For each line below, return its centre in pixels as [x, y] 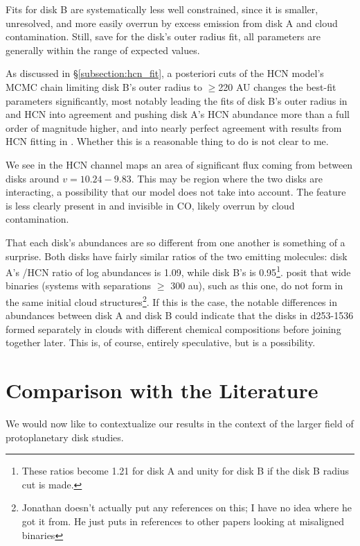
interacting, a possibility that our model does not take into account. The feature [176, 192]
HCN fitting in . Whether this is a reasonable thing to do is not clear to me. [167, 141]
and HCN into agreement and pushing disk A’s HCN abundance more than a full [178, 114]
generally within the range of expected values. [103, 50]
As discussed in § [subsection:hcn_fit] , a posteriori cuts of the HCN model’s [165, 73]
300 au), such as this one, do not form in [257, 285]
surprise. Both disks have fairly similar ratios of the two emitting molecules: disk [177, 256]
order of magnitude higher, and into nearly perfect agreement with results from [174, 127]
